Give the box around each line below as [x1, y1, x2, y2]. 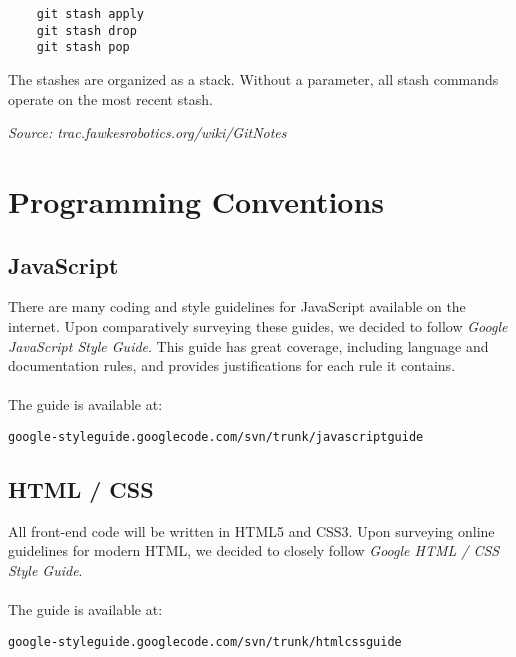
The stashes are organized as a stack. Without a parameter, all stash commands [8, 68, 499, 89]
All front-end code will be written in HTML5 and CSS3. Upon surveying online [8, 520, 495, 541]
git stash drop [36, 23, 137, 38]
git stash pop [36, 40, 130, 55]
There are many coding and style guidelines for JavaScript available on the [8, 296, 466, 317]
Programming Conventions [8, 180, 385, 221]
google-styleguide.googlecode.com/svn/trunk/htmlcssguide [8, 634, 402, 649]
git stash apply [36, 7, 145, 21]
